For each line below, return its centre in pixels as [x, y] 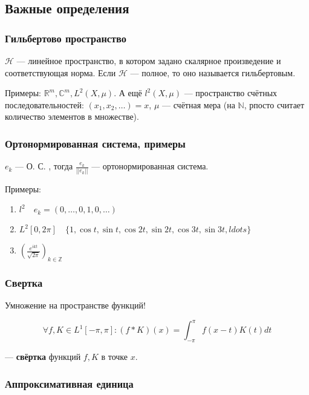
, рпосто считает [274, 104]
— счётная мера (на [199, 104]
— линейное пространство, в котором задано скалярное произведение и [149, 60]
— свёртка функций [43, 356]
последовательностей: [44, 104]
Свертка [24, 282]
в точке [115, 356]
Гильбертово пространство [66, 38]
